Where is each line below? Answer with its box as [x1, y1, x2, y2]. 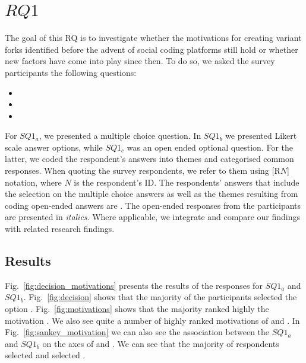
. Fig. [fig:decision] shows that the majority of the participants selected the [23, 291, 297, 303]
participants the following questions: [5, 66, 137, 78]
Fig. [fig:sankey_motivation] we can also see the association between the [5, 326, 270, 338]
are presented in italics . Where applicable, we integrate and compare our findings [5, 211, 301, 223]
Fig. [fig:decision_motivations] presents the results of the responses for [5, 279, 263, 291]
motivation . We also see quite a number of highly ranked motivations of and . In [5, 314, 300, 326]
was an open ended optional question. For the [127, 141, 294, 153]
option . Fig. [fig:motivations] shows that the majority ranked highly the [5, 302, 269, 315]
